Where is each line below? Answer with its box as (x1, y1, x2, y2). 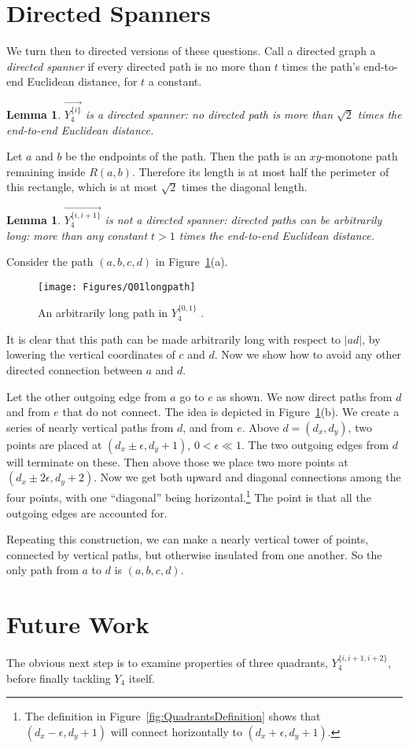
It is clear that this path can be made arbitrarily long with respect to (6, 330, 341, 347)
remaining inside (6, 163, 86, 179)
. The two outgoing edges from (241, 436, 389, 452)
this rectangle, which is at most (6, 179, 157, 195)
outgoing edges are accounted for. (6, 504, 168, 521)
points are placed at (6, 436, 102, 452)
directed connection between (6, 361, 143, 378)
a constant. (148, 73, 202, 90)
